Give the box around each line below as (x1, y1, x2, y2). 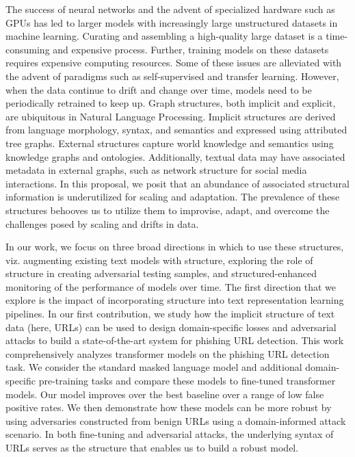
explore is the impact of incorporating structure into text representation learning (5, 293, 344, 307)
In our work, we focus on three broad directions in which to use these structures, (5, 239, 344, 254)
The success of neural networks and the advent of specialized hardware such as (5, 2, 335, 16)
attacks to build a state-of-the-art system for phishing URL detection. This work (5, 333, 344, 348)
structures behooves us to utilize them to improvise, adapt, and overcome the (5, 203, 330, 217)
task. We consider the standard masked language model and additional (5, 360, 302, 374)
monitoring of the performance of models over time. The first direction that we (5, 279, 336, 293)
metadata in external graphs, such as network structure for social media (5, 163, 307, 177)
